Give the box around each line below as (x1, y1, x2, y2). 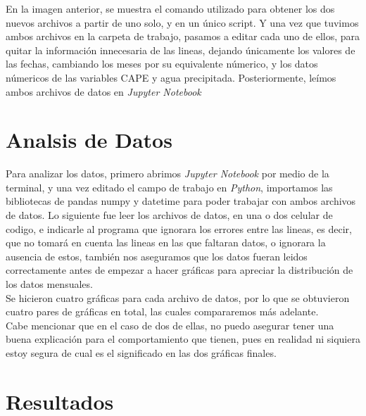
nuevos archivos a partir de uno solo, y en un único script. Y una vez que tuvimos (6, 15, 359, 30)
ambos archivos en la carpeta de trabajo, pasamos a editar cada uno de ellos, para (6, 29, 360, 44)
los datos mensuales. (6, 277, 93, 291)
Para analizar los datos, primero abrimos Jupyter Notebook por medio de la (6, 166, 329, 181)
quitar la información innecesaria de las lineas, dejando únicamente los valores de (6, 42, 355, 57)
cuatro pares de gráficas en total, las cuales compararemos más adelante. (6, 304, 319, 319)
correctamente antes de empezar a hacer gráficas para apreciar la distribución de (6, 263, 353, 277)
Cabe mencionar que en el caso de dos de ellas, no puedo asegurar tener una (6, 317, 334, 332)
